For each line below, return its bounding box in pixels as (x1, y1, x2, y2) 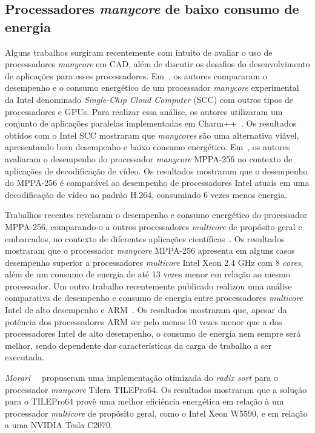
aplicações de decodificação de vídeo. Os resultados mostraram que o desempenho (5, 164, 308, 177)
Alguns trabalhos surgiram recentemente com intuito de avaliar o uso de (5, 45, 273, 58)
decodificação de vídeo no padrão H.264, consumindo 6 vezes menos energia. (5, 188, 287, 200)
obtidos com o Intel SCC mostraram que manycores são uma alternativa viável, (5, 128, 299, 141)
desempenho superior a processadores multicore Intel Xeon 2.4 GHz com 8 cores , (5, 256, 303, 268)
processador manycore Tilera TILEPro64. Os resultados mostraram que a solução (5, 383, 307, 395)
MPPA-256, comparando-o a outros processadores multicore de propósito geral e (5, 220, 302, 233)
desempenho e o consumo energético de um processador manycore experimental (5, 81, 299, 94)
